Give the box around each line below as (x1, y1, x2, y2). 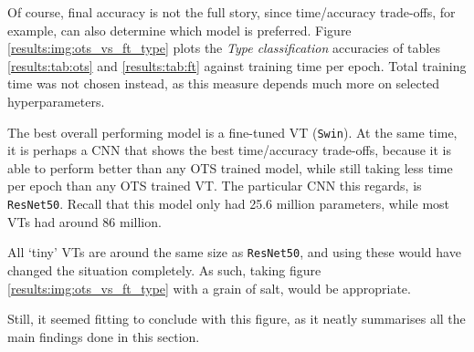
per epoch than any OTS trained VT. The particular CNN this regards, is (7, 176, 422, 195)
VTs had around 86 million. (7, 212, 162, 231)
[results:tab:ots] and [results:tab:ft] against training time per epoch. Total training (7, 56, 467, 75)
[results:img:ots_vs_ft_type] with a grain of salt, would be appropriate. (7, 278, 411, 297)
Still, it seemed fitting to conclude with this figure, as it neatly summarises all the (7, 309, 466, 328)
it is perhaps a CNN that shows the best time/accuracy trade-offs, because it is (7, 140, 451, 160)
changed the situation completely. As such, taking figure (7, 260, 321, 279)
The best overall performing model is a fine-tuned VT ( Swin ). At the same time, (7, 122, 458, 141)
